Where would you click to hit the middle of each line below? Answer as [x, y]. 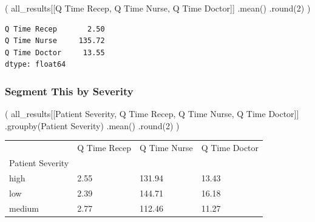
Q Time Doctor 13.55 [55, 52]
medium [24, 208]
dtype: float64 [36, 65]
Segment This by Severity [69, 91]
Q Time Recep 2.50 [55, 29]
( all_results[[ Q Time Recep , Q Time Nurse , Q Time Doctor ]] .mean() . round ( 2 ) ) [158, 8]
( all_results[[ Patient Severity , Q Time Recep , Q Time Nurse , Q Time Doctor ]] [152, 114]
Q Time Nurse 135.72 [55, 41]
